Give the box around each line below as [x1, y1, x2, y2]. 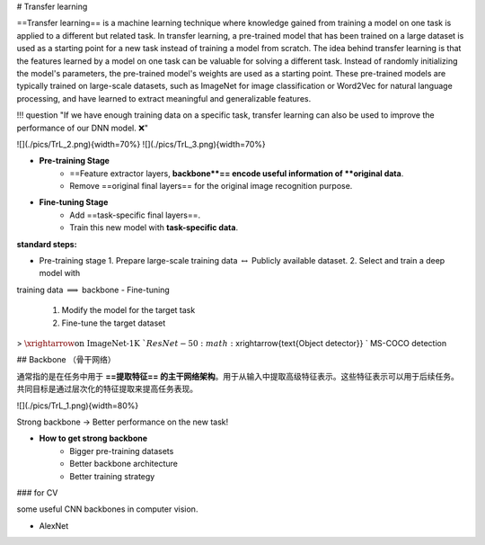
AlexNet [39, 520, 69, 531]
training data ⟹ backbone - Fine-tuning [16, 284, 170, 295]
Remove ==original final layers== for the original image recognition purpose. [69, 181, 353, 192]
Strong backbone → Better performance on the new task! [16, 416, 229, 427]
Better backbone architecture [69, 459, 179, 469]
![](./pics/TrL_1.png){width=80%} [16, 400, 139, 411]
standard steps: [16, 238, 77, 249]
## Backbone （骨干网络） [16, 354, 116, 365]
